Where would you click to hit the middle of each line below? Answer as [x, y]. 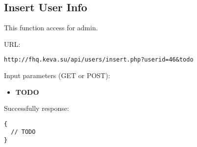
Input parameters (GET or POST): [57, 75]
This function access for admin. [51, 28]
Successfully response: [37, 108]
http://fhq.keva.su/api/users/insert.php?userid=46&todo [99, 60]
